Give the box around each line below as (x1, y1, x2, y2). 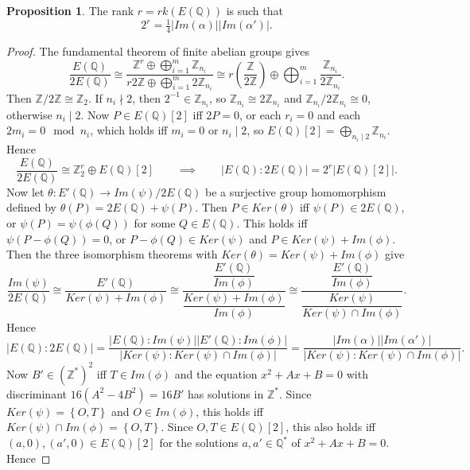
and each (317, 106, 361, 122)
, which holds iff (90, 122, 168, 138)
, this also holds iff (285, 418, 375, 435)
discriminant (6, 385, 67, 402)
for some (134, 214, 176, 231)
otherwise (6, 106, 52, 122)
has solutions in (188, 385, 264, 402)
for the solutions (159, 434, 239, 451)
